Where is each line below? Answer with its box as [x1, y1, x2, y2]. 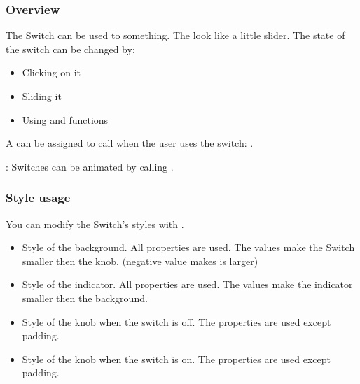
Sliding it [22, 89, 62, 103]
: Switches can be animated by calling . [6, 159, 174, 173]
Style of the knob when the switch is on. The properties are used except [22, 351, 331, 366]
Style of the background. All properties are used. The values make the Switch [22, 240, 355, 255]
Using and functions [22, 112, 109, 127]
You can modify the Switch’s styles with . [6, 216, 184, 231]
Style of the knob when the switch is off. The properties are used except [22, 314, 331, 329]
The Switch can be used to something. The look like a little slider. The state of [6, 28, 345, 43]
